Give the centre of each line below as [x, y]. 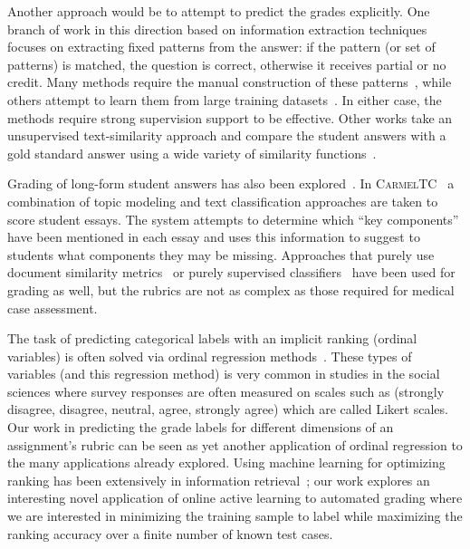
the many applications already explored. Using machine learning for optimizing [226, 462]
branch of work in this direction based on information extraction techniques [217, 29]
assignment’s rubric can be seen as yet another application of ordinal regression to [235, 444]
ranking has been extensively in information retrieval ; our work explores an [219, 480]
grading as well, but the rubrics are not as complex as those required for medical [231, 289]
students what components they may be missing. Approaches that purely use [221, 254]
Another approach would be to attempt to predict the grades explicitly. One [219, 11]
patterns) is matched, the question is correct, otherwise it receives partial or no [227, 64]
